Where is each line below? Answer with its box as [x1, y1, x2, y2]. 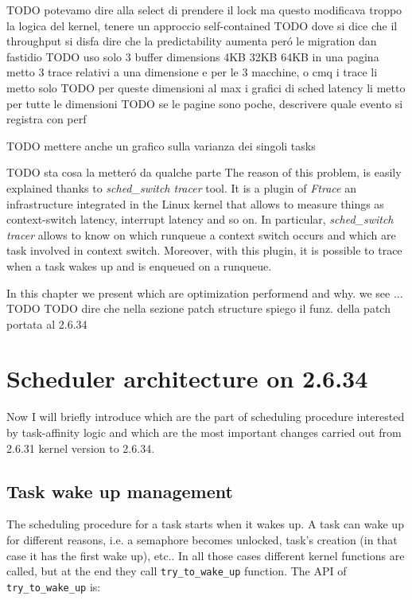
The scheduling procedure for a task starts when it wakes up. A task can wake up [6, 516, 404, 532]
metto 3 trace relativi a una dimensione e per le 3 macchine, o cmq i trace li [6, 64, 378, 80]
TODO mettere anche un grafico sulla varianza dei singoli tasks [6, 137, 316, 154]
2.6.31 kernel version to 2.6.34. [6, 439, 155, 456]
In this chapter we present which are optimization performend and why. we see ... [6, 284, 403, 301]
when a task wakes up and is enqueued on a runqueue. [6, 257, 272, 274]
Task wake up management [6, 478, 233, 503]
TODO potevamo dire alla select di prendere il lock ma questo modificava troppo [6, 2, 402, 18]
